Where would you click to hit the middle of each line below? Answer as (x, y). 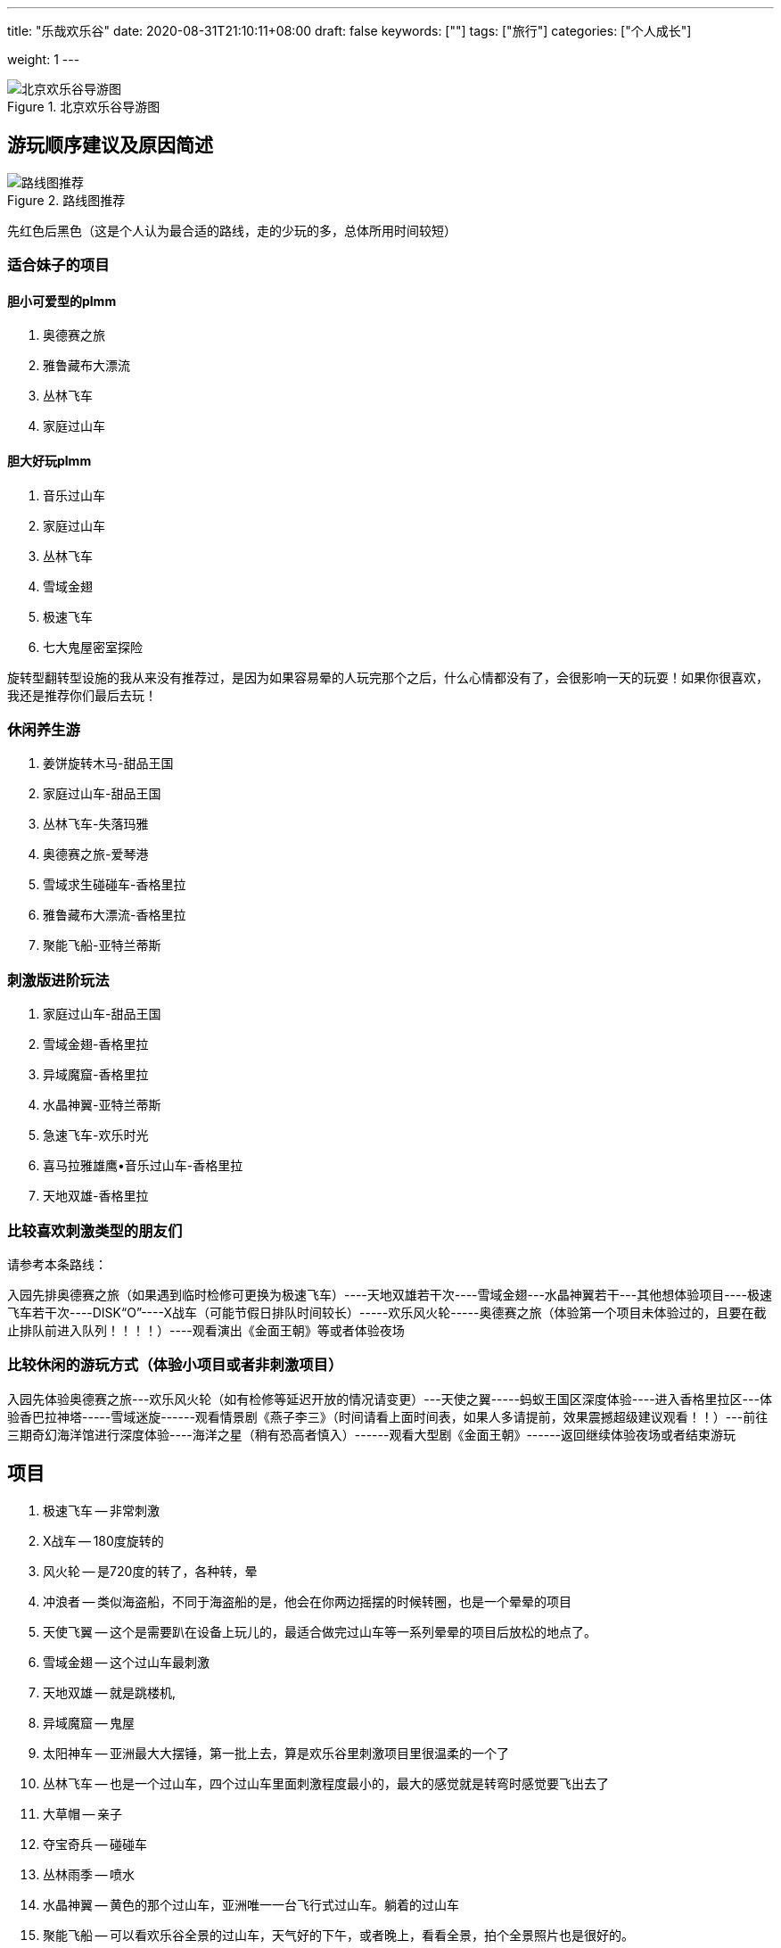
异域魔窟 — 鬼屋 (89, 1722)
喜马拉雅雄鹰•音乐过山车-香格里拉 (143, 1166)
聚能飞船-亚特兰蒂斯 (102, 945)
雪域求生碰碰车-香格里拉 (115, 885)
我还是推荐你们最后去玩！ (82, 695)
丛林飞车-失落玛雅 (96, 824)
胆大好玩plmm (49, 461)
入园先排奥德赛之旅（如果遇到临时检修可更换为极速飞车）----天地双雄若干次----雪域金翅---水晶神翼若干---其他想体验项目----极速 (390, 1294)
